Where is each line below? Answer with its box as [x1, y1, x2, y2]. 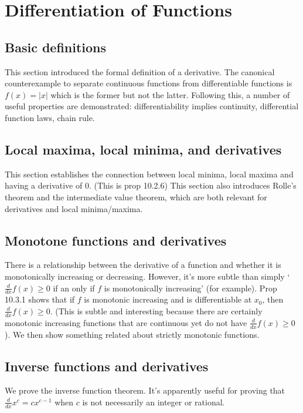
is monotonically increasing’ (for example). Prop [104, 281, 277, 294]
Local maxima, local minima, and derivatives [5, 140, 282, 158]
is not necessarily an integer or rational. [82, 395, 225, 408]
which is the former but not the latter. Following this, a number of [50, 88, 290, 100]
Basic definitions [5, 38, 107, 56]
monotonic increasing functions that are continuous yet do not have [5, 316, 247, 328]
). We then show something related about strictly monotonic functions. [5, 328, 260, 340]
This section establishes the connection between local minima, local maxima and [5, 167, 294, 180]
